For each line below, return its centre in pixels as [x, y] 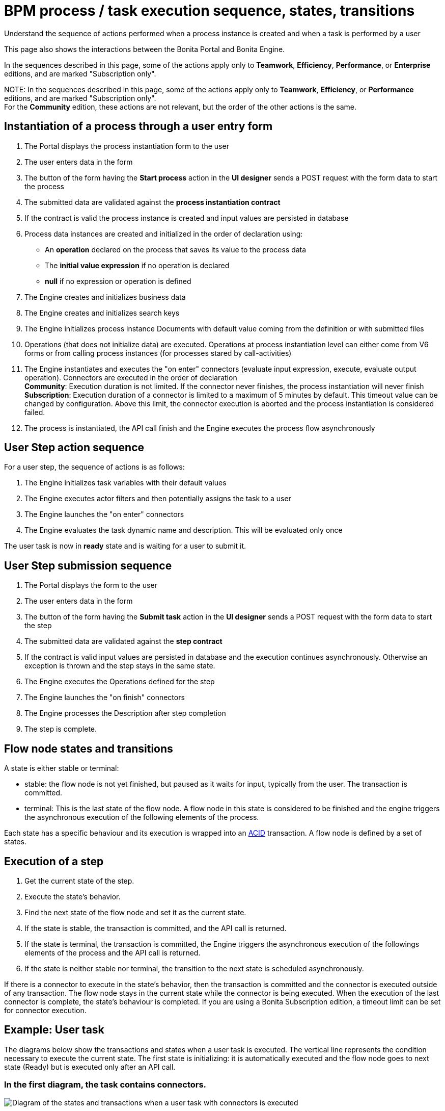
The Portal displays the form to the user [91, 585]
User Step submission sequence [88, 565]
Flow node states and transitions [89, 748]
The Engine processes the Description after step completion [125, 713]
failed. [35, 412]
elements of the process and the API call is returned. [113, 952]
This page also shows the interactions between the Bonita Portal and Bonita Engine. [145, 49]
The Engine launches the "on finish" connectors [105, 697]
